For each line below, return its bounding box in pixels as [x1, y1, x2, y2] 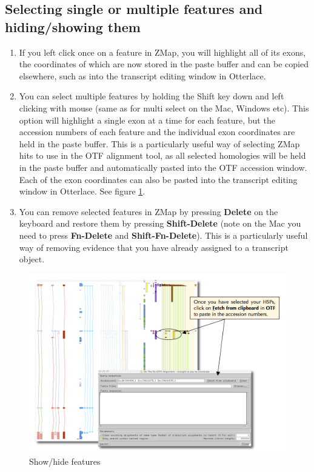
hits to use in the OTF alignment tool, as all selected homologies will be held [19, 149, 306, 162]
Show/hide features [29, 454, 101, 467]
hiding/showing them [5, 17, 141, 36]
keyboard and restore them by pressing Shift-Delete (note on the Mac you [19, 217, 301, 230]
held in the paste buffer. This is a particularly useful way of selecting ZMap [19, 137, 300, 150]
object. [19, 253, 45, 265]
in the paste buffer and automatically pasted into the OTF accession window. [19, 161, 307, 173]
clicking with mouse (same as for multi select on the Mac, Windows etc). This [19, 101, 309, 114]
